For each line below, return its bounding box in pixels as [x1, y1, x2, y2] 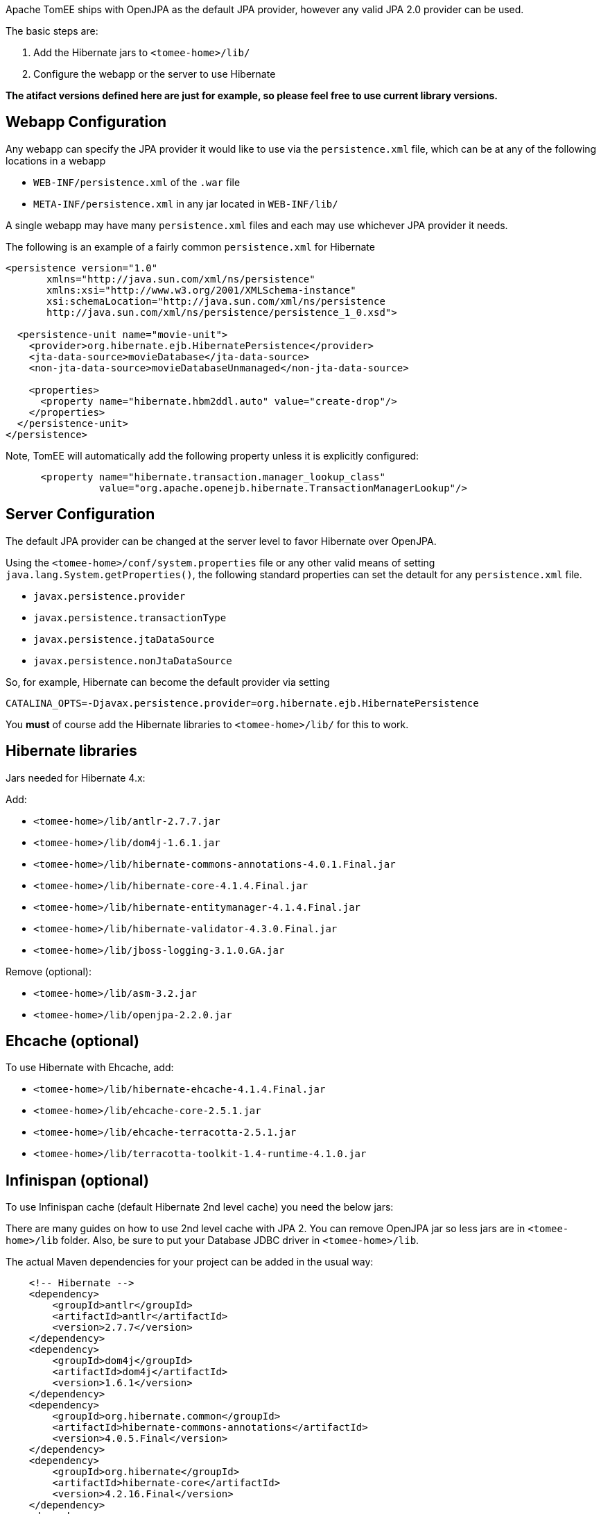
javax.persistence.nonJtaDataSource [33, 655, 232, 666]
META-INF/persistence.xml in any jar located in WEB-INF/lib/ [33, 197, 338, 210]
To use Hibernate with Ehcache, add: [6, 1061, 174, 1074]
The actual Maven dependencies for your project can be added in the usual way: [6, 1256, 374, 1268]
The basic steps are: [6, 25, 98, 37]
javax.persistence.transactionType [33, 612, 227, 623]
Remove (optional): [6, 965, 92, 977]
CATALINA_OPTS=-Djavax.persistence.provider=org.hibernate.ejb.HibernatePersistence [6, 697, 479, 709]
